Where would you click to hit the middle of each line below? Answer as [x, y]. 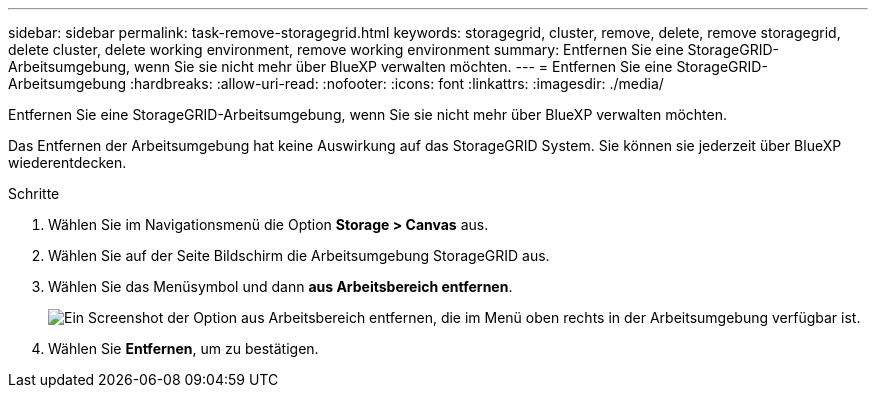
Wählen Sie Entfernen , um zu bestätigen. [183, 348]
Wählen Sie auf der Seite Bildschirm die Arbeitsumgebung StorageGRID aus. [299, 255]
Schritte [34, 193]
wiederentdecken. [67, 162]
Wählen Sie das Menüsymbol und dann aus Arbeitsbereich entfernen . [280, 286]
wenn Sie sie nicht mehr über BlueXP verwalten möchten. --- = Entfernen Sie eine [403, 66]
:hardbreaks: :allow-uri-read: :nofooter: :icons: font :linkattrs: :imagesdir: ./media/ [397, 83]
